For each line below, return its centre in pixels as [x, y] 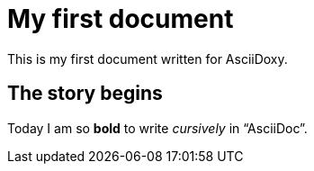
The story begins [85, 94]
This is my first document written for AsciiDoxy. [148, 58]
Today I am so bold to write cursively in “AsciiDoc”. [157, 128]
